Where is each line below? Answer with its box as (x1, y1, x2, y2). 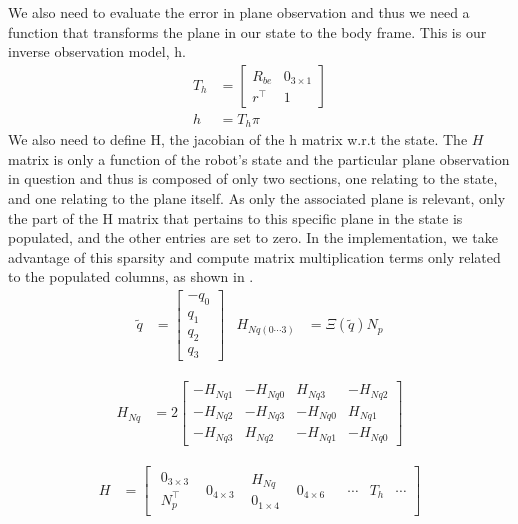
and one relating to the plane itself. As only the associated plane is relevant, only (8, 188, 506, 209)
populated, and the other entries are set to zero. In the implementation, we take (8, 227, 498, 248)
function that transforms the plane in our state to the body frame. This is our (8, 21, 487, 42)
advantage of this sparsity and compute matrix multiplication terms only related (8, 246, 501, 267)
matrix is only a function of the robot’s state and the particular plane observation (8, 148, 510, 169)
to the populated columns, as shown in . (8, 266, 254, 287)
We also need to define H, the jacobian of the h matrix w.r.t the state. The (8, 129, 468, 150)
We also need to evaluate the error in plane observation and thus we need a (8, 2, 470, 22)
